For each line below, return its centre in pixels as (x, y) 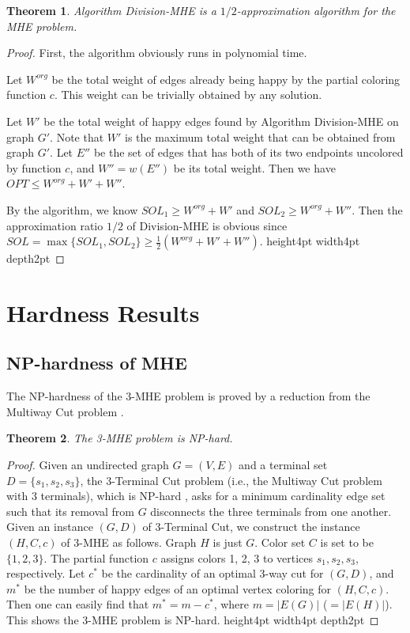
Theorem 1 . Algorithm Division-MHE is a (111, 10)
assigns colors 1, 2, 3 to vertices (237, 557)
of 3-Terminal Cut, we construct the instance (251, 527)
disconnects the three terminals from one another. (271, 511)
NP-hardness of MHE (97, 363)
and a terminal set (283, 465)
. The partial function (96, 557)
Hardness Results (103, 312)
